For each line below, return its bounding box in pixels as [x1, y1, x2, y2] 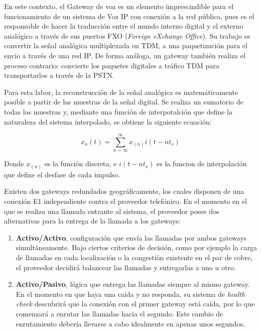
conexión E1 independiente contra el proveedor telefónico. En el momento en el [4, 196, 247, 206]
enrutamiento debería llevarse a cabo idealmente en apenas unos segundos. [16, 318, 245, 328]
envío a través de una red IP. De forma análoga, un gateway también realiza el [4, 50, 245, 60]
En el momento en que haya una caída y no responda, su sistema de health [16, 288, 245, 299]
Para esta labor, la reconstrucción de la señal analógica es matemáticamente [4, 86, 238, 97]
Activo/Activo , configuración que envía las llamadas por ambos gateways [16, 232, 247, 243]
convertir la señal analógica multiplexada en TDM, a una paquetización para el [4, 40, 247, 51]
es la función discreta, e [44, 158, 117, 169]
